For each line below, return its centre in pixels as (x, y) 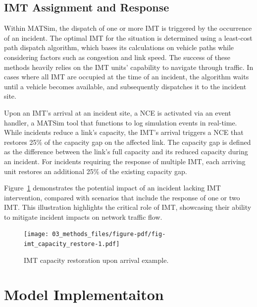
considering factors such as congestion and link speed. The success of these (117, 57)
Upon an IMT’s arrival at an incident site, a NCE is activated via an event (118, 112)
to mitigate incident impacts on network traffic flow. (83, 216)
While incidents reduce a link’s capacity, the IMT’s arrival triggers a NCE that (124, 132)
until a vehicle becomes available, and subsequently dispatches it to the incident (125, 86)
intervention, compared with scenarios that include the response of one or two (122, 197)
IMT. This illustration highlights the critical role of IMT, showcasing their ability (128, 207)
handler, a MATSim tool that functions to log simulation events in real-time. (121, 122)
